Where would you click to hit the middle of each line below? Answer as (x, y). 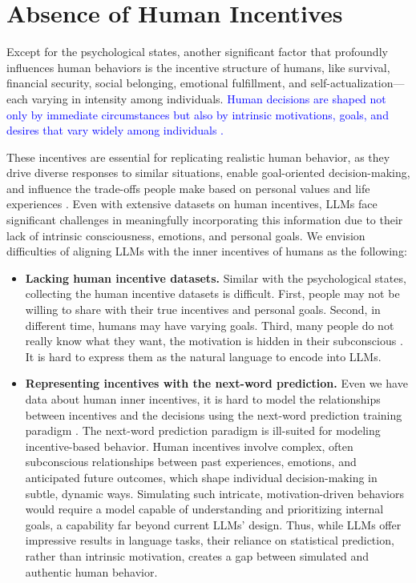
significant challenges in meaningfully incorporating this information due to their (205, 220)
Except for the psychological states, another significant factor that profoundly (197, 52)
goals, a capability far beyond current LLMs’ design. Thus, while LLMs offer (213, 524)
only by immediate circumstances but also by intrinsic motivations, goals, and (198, 114)
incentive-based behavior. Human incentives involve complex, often (189, 446)
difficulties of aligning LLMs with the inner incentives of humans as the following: (207, 251)
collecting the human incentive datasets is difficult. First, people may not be (212, 294)
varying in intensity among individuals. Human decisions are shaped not (209, 98)
